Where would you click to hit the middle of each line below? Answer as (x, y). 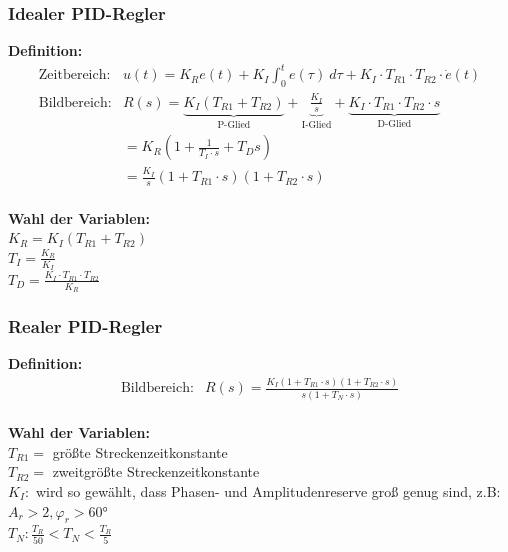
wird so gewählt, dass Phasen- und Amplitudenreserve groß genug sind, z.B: (268, 491)
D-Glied (394, 124)
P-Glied (234, 124)
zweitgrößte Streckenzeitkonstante (156, 471)
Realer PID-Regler (85, 326)
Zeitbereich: (74, 75)
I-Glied (316, 124)
